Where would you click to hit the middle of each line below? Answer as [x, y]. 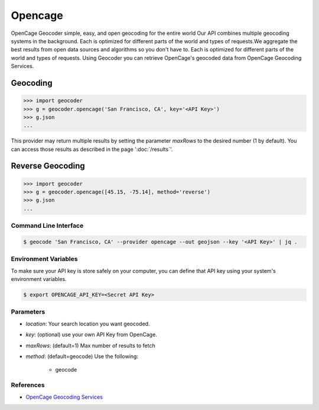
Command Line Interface [47, 226]
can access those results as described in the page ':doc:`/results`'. [92, 149]
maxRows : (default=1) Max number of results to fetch [91, 346]
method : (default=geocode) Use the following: [82, 356]
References [28, 385]
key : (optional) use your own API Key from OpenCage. [92, 335]
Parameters [28, 312]
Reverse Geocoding [48, 166]
